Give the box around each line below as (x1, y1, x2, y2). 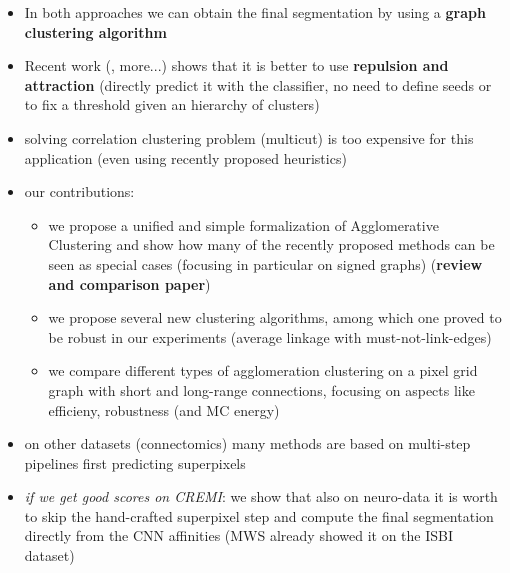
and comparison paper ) (48, 273, 211, 294)
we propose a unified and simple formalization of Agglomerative (48, 214, 439, 235)
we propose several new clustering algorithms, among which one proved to (48, 307, 502, 328)
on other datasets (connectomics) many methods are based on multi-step (24, 433, 471, 454)
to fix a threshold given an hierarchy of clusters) (24, 94, 320, 115)
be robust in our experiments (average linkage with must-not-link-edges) (48, 326, 492, 347)
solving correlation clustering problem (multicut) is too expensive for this (24, 127, 474, 148)
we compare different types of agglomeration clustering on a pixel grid (48, 360, 478, 381)
